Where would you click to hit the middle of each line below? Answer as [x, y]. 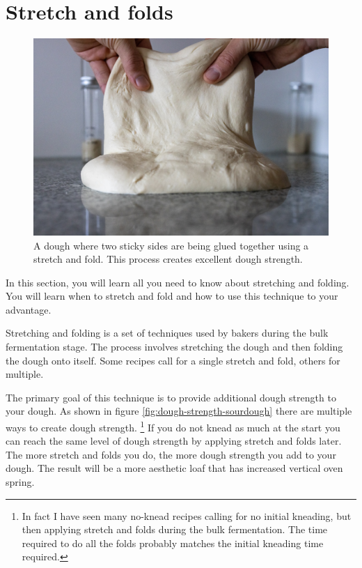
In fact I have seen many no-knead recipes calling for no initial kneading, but [187, 515]
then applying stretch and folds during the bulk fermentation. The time [175, 529]
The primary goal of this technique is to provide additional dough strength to [171, 397]
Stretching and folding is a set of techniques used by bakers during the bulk [167, 333]
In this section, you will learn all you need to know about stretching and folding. [178, 282]
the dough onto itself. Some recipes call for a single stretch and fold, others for [173, 360]
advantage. [29, 309]
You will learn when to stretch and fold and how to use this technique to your [172, 296]
